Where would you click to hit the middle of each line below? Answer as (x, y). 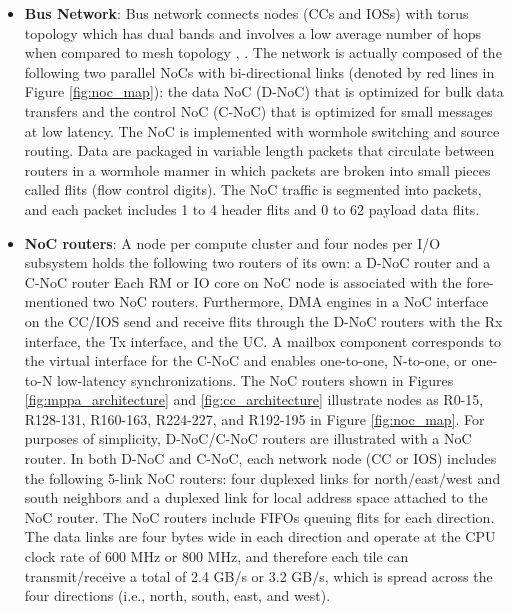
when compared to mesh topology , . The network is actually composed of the (263, 52)
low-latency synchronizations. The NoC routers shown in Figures (255, 379)
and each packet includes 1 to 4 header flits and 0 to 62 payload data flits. (252, 208)
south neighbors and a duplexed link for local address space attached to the (256, 497)
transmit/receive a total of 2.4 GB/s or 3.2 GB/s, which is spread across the (258, 575)
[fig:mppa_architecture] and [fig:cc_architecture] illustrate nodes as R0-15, (254, 399)
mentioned (56, 301)
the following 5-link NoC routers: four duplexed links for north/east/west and (262, 477)
